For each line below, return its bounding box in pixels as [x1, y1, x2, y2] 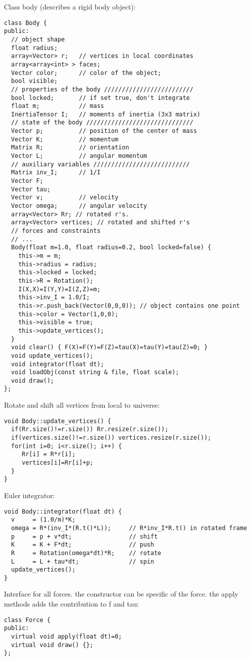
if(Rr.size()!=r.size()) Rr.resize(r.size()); [11, 426, 169, 433]
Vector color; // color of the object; [11, 69, 161, 76]
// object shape [11, 35, 65, 43]
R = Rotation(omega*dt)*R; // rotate [11, 549, 161, 557]
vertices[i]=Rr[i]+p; [21, 459, 93, 466]
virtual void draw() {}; [11, 641, 93, 649]
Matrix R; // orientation [11, 144, 129, 151]
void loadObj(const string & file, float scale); [11, 369, 179, 376]
